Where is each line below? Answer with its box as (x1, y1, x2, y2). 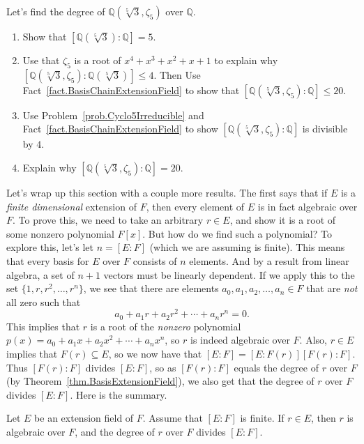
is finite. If (240, 411, 285, 425)
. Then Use (153, 67, 201, 82)
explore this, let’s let (6, 240, 94, 254)
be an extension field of (34, 411, 134, 425)
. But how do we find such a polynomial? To (142, 226, 332, 240)
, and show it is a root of (229, 213, 336, 227)
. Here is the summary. (70, 387, 167, 401)
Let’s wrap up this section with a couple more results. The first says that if (6, 185, 328, 199)
